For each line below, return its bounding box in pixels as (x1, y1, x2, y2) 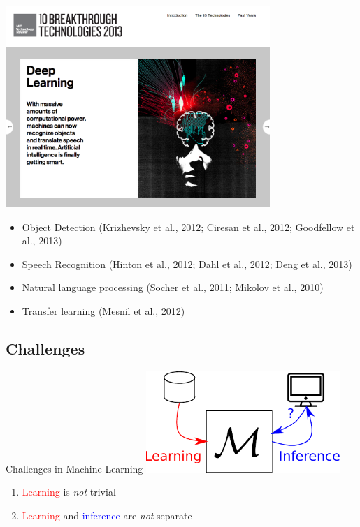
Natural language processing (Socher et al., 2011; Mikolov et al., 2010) (22, 280, 324, 295)
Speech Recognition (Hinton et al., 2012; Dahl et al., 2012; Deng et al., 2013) (22, 256, 352, 271)
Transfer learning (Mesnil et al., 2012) (22, 304, 185, 318)
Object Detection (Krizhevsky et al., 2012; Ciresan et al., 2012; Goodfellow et (22, 219, 355, 234)
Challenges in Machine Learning (6, 461, 143, 475)
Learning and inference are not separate (22, 507, 192, 522)
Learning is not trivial (22, 484, 116, 499)
